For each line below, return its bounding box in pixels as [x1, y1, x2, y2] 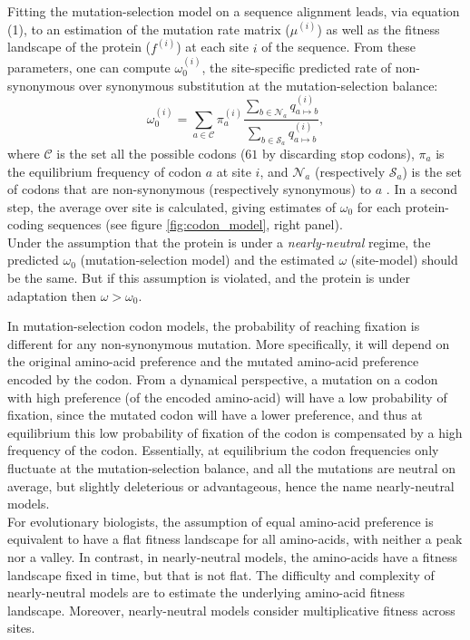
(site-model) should [350, 250, 458, 269]
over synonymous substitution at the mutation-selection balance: [79, 75, 438, 94]
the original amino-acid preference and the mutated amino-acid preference [7, 352, 419, 371]
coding [7, 215, 44, 234]
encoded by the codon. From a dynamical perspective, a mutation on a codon [7, 370, 438, 389]
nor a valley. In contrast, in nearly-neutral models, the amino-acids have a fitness [7, 547, 457, 566]
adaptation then [7, 286, 97, 305]
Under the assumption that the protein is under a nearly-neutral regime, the [7, 232, 431, 251]
